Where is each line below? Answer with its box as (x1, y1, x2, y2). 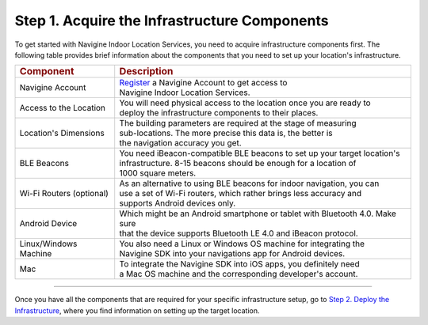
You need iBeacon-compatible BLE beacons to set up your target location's (119, 148, 400, 159)
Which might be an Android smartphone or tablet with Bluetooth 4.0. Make (119, 208, 396, 219)
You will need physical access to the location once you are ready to (119, 97, 372, 108)
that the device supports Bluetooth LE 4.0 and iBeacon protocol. (119, 228, 358, 239)
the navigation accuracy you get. (119, 138, 242, 149)
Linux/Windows (19, 238, 78, 249)
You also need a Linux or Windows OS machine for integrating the (119, 238, 365, 249)
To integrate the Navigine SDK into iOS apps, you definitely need (119, 259, 360, 270)
